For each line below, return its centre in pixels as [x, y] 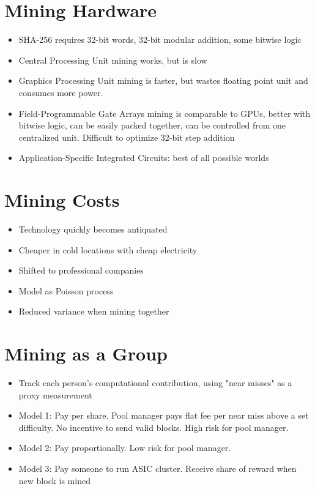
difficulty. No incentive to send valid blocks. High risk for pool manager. [154, 427]
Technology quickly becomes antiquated [93, 229]
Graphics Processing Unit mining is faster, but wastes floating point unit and [163, 80]
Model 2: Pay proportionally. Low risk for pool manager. [125, 448]
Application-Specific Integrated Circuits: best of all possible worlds [144, 158]
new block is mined [54, 480]
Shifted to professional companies [81, 270]
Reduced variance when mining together [94, 311]
